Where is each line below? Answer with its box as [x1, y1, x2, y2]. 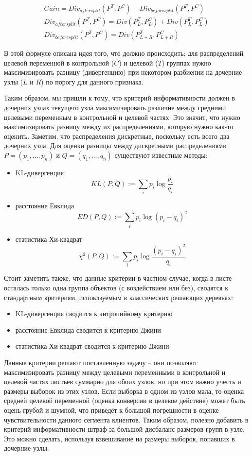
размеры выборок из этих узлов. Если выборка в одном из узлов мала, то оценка [4, 386, 244, 396]
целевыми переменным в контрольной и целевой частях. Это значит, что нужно [4, 112, 240, 122]
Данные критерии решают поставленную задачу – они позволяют [4, 357, 198, 368]
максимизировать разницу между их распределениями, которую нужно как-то [4, 121, 234, 132]
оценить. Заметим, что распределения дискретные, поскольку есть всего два [4, 131, 230, 141]
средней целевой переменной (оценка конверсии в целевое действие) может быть [4, 395, 245, 405]
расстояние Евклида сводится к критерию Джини [15, 324, 161, 335]
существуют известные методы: [114, 150, 208, 160]
